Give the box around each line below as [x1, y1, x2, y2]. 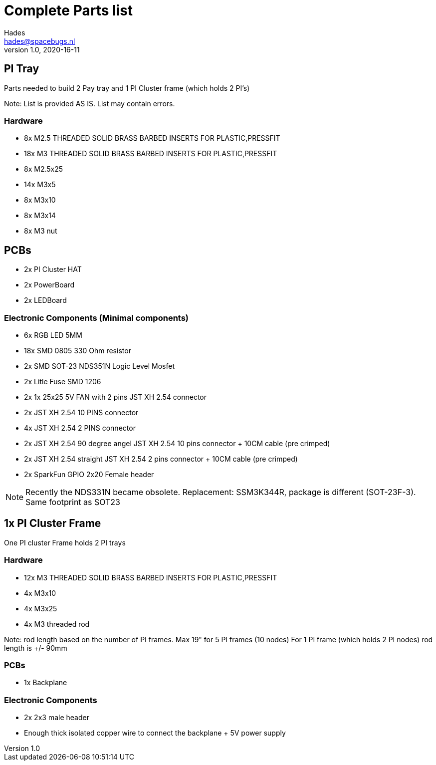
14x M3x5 [24, 180, 56, 189]
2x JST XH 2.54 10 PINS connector [24, 408, 139, 417]
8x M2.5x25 [24, 165, 63, 174]
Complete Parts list [4, 2, 133, 19]
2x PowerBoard [24, 280, 75, 289]
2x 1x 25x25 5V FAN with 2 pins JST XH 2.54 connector [24, 392, 207, 401]
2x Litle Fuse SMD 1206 [24, 377, 101, 386]
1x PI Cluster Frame [4, 517, 101, 530]
